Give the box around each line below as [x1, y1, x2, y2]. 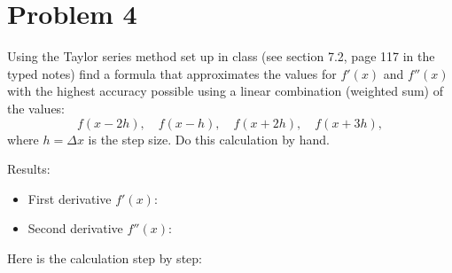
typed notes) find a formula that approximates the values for [7, 64, 337, 82]
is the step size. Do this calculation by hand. [88, 129, 330, 148]
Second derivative [27, 219, 123, 238]
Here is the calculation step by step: [7, 248, 202, 267]
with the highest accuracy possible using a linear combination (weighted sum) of [7, 82, 444, 100]
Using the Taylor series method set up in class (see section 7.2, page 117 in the [7, 47, 435, 66]
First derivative [27, 189, 112, 207]
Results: [7, 160, 51, 178]
